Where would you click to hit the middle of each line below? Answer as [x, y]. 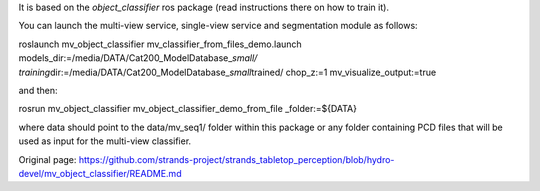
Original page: [47, 159]
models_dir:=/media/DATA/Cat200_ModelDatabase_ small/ [138, 58]
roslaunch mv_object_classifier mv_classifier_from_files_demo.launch [160, 44]
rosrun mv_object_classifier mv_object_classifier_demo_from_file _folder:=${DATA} [187, 109]
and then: [38, 90]
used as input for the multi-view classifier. [105, 141]
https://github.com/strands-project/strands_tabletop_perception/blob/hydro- [236, 159]
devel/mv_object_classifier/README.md [100, 173]
